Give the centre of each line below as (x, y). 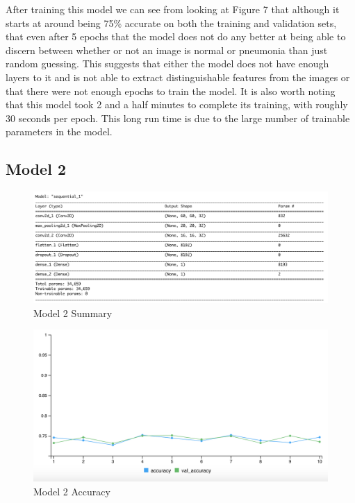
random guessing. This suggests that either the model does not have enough (167, 63)
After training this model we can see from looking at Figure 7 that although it (173, 9)
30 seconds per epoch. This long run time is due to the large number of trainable (178, 118)
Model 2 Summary (73, 313)
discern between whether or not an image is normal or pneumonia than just (167, 50)
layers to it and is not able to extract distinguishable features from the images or (178, 77)
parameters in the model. (59, 131)
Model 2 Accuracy (72, 491)
